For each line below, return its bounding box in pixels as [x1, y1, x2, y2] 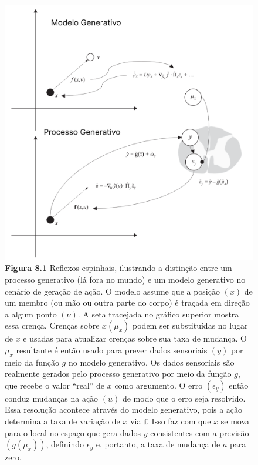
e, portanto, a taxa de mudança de [96, 438, 220, 450]
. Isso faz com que [147, 415, 211, 427]
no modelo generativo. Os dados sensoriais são [68, 356, 235, 368]
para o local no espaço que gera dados [5, 426, 141, 439]
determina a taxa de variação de [5, 415, 120, 427]
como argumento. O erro [114, 379, 203, 391]
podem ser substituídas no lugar [133, 319, 248, 332]
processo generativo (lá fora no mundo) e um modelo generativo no [5, 273, 246, 285]
